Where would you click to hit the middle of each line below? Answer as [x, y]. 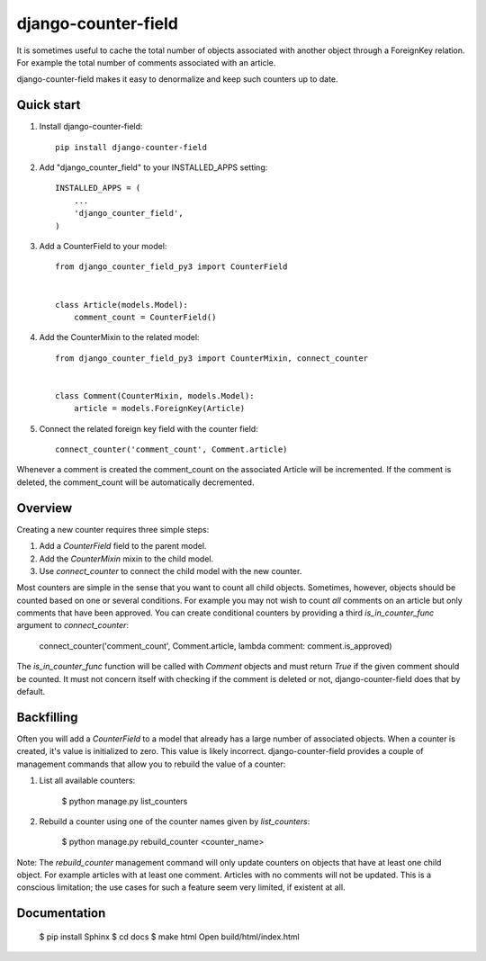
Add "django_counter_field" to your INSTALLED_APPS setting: [153, 167]
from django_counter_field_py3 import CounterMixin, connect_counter [212, 358]
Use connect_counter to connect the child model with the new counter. [171, 570]
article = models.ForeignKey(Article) [159, 409]
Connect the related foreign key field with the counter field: [148, 428]
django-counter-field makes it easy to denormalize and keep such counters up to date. [177, 79]
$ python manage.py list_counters [125, 801]
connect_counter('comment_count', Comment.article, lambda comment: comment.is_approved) [216, 646]
